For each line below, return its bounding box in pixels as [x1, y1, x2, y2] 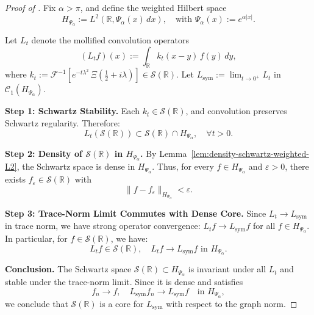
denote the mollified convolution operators [31, 33, 190, 46]
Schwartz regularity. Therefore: [5, 116, 120, 129]
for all [252, 219, 276, 232]
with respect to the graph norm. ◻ [166, 297, 298, 310]
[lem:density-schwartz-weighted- [191, 147, 309, 160]
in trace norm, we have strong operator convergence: [5, 219, 201, 232]
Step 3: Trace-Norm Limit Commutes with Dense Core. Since [5, 206, 266, 219]
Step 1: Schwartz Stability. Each [5, 104, 140, 117]
